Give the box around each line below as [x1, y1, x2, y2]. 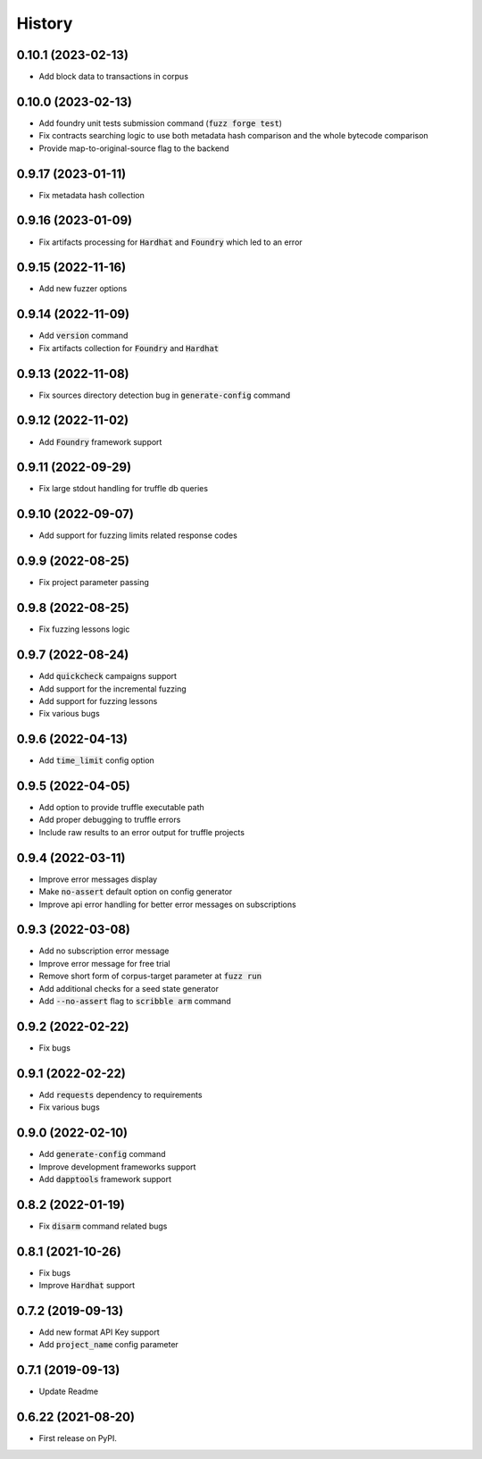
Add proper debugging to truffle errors [38, 814, 181, 826]
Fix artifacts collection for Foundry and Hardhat [38, 342, 220, 353]
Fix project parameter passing [38, 577, 149, 588]
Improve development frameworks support [38, 1161, 196, 1172]
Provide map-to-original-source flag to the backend [38, 143, 229, 154]
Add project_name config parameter [38, 1339, 179, 1350]
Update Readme [38, 1386, 98, 1397]
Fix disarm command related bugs [38, 1220, 168, 1231]
